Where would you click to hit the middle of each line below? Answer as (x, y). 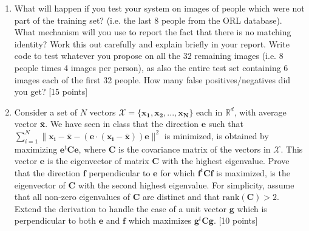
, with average (260, 112)
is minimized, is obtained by (216, 135)
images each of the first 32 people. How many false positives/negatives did (152, 79)
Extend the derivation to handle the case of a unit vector (120, 208)
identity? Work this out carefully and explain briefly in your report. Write (152, 43)
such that (226, 124)
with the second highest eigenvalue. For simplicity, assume (186, 184)
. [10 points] (236, 220)
